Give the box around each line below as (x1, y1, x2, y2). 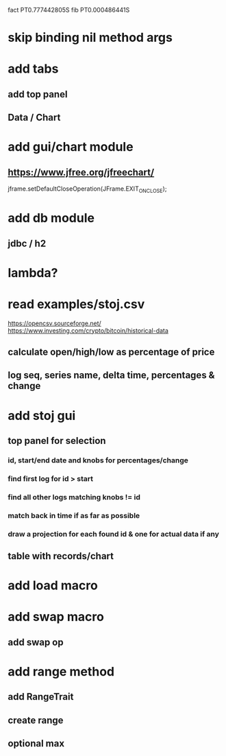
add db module (8, 211, 95, 226)
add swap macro (8, 609, 105, 625)
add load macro (8, 578, 98, 593)
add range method (8, 663, 115, 679)
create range (8, 714, 64, 726)
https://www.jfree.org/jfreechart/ (8, 166, 155, 178)
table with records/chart (8, 550, 114, 562)
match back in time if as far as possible (8, 510, 140, 520)
